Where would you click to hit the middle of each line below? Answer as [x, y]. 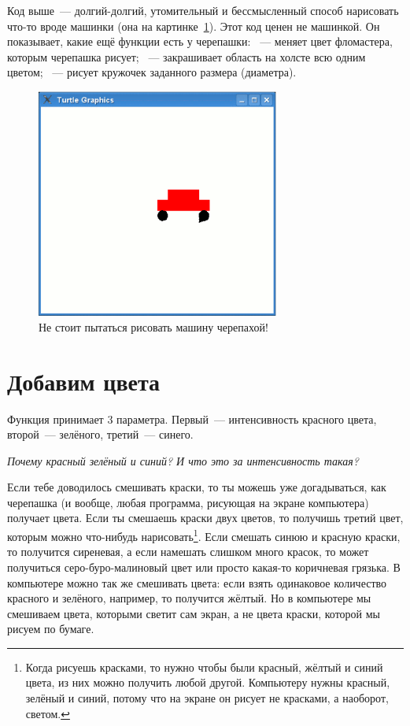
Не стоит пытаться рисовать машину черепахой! [153, 326]
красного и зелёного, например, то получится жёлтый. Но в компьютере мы [189, 598]
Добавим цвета [84, 381]
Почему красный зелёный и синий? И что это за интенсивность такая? [183, 460]
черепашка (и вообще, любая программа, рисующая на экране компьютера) [188, 502]
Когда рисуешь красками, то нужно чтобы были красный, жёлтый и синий [204, 667]
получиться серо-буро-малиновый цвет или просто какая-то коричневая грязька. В [204, 567]
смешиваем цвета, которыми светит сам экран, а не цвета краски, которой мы [194, 613]
